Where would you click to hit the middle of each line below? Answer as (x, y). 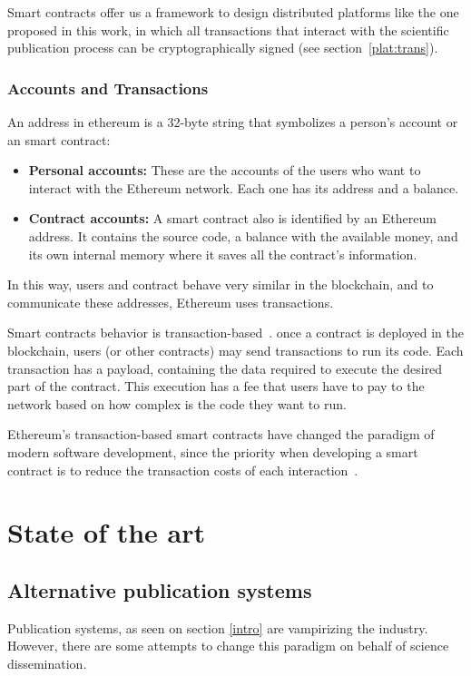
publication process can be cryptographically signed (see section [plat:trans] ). (223, 48)
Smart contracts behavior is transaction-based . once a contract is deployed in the (236, 333)
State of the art (107, 532)
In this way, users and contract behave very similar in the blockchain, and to (221, 284)
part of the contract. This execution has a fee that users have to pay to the (216, 386)
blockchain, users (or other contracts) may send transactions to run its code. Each (235, 350)
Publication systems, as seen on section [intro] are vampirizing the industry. (218, 627)
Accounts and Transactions (108, 88)
